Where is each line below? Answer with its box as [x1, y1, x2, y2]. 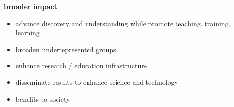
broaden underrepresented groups [15, 44, 116, 54]
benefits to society [15, 93, 70, 104]
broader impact [4, 1, 57, 11]
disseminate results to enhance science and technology [15, 77, 178, 87]
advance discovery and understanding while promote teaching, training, [15, 18, 231, 28]
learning [15, 27, 40, 38]
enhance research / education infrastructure [15, 60, 147, 71]
